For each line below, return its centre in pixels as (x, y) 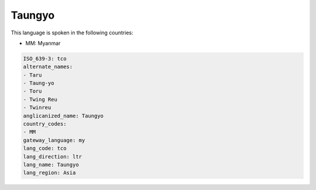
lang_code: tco (45, 148)
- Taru (32, 75)
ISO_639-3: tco (45, 59)
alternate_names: (48, 67)
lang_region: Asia (49, 173)
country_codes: (45, 124)
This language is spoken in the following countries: (72, 33)
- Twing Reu (40, 99)
